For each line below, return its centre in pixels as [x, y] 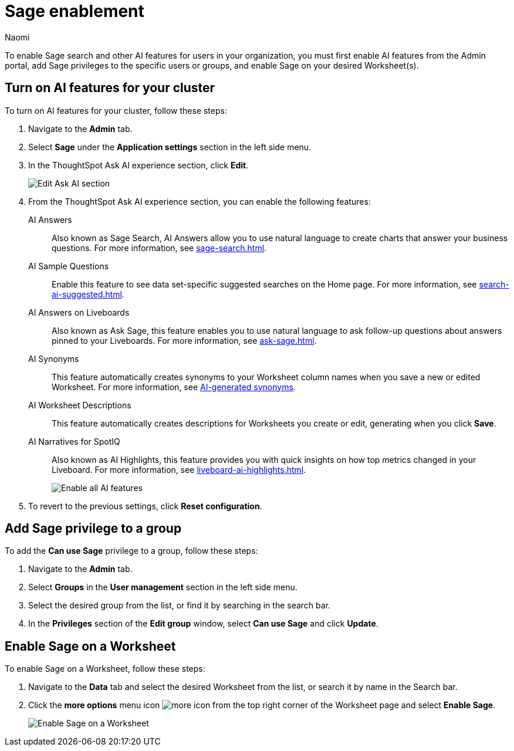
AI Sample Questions [69, 266]
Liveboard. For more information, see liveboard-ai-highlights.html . [179, 469]
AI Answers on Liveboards [79, 312]
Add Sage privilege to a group [93, 529]
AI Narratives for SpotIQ [74, 441]
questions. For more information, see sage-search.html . [159, 248]
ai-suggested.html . [88, 294]
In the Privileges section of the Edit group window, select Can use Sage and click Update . [203, 624]
